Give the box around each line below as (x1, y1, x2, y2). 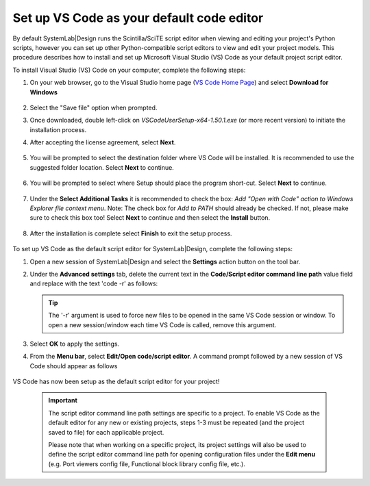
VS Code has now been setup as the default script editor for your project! (12, 377, 220, 386)
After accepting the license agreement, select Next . (29, 138, 176, 146)
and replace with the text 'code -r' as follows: (29, 279, 158, 287)
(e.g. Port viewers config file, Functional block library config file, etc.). (48, 459, 246, 468)
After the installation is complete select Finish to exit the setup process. (29, 229, 232, 238)
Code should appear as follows (29, 361, 118, 370)
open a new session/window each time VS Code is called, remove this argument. (48, 320, 277, 329)
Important (48, 396, 78, 405)
